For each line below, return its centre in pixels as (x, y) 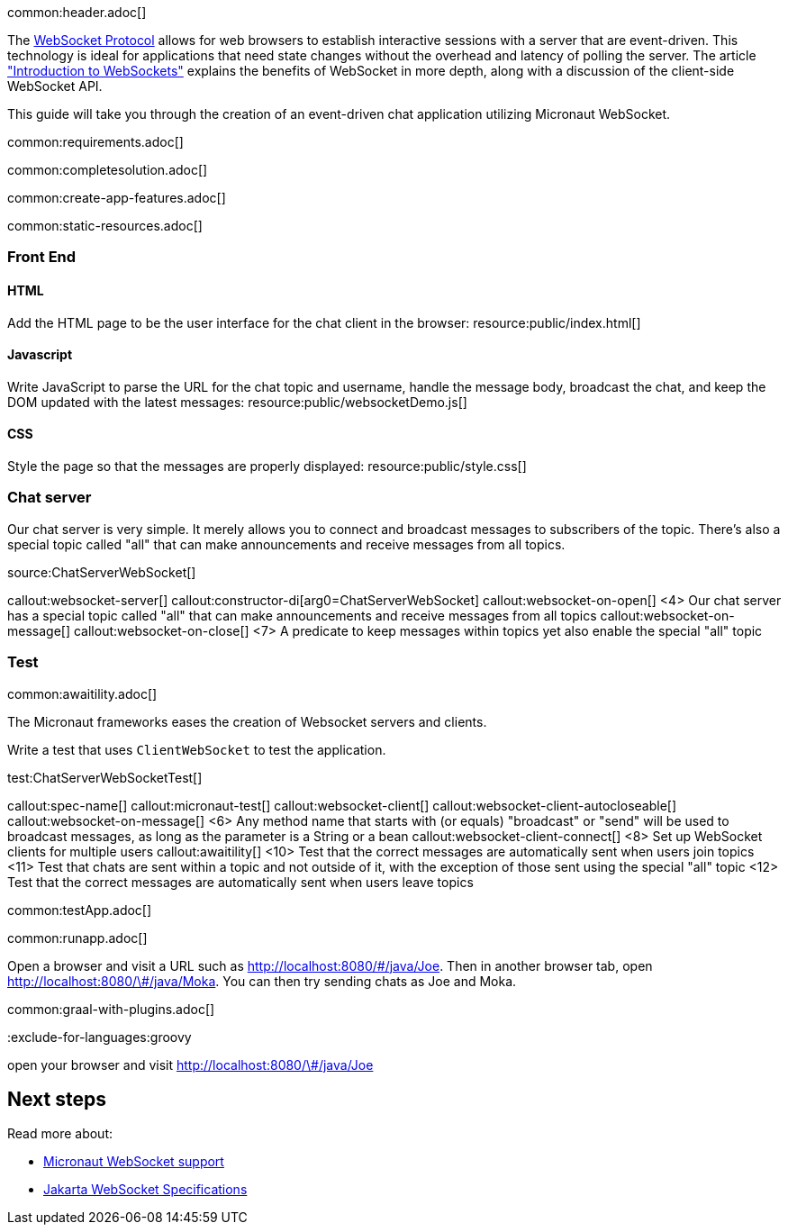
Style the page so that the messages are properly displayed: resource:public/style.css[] (267, 467)
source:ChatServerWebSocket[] (102, 572)
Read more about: (60, 1134)
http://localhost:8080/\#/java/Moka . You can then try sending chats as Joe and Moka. (262, 981)
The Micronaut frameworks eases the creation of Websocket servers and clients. (247, 721)
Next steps (57, 1099)
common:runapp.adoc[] (77, 938)
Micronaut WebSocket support (134, 1162)
